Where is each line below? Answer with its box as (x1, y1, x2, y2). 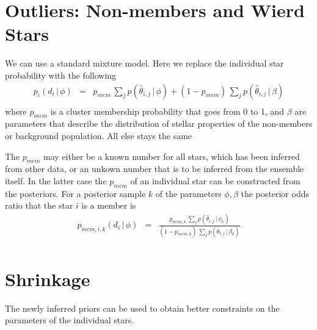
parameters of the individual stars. (5, 314, 134, 326)
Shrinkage (5, 266, 90, 291)
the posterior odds (241, 187, 309, 199)
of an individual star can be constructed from (130, 174, 301, 187)
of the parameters (155, 187, 222, 199)
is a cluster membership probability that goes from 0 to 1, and (50, 104, 285, 117)
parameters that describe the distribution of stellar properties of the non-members (5, 117, 313, 130)
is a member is (81, 199, 136, 212)
